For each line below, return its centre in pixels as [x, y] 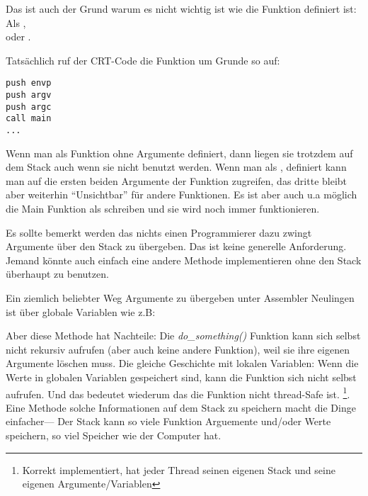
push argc [29, 107]
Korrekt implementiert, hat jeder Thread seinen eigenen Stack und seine [179, 469]
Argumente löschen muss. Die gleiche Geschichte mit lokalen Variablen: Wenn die [182, 363]
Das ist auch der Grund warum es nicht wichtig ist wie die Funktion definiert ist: [181, 9]
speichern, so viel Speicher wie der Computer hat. [114, 435]
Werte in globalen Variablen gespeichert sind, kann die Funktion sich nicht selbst [181, 377]
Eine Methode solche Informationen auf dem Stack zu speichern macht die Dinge [181, 407]
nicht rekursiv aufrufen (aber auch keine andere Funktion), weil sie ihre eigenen [178, 349]
